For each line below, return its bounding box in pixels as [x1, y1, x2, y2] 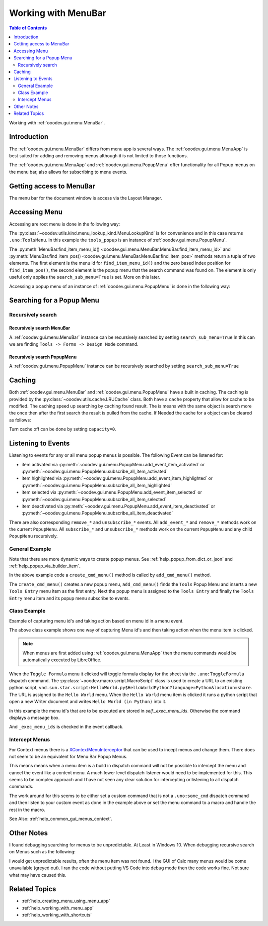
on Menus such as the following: [9, 849, 76, 855]
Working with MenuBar [9, 7, 106, 18]
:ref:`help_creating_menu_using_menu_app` [21, 898, 110, 904]
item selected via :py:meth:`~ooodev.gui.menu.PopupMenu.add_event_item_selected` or [21, 489, 202, 495]
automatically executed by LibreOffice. [22, 657, 102, 663]
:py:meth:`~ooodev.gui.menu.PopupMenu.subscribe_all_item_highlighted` [21, 482, 172, 488]
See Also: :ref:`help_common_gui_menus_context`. [9, 816, 113, 822]
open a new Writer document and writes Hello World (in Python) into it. [9, 699, 167, 705]
